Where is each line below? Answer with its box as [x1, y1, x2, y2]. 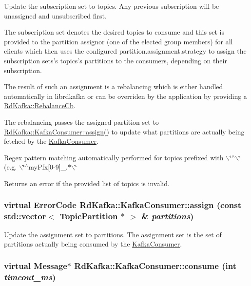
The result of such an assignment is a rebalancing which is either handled [4, 81, 223, 92]
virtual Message [4, 259, 67, 271]
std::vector [4, 210, 46, 222]
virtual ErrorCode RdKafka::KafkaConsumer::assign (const [4, 199, 242, 211]
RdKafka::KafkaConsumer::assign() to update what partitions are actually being [4, 126, 245, 136]
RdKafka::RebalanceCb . [4, 100, 76, 111]
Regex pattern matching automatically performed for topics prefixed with [4, 152, 224, 162]
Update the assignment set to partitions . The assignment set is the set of [4, 229, 222, 239]
